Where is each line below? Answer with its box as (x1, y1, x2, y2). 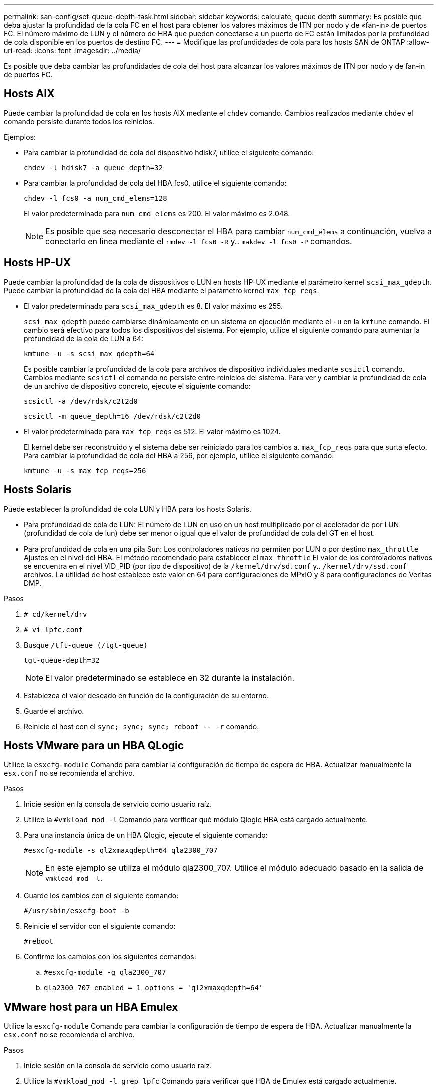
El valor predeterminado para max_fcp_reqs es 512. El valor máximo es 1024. (24, 427, 281, 436)
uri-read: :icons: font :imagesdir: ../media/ (4, 46, 141, 55)
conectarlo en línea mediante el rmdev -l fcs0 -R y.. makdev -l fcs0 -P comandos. (45, 236, 352, 246)
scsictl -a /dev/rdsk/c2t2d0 (24, 397, 138, 405)
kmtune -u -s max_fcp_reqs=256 (24, 466, 146, 475)
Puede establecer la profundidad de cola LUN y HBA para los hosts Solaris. (4, 504, 251, 513)
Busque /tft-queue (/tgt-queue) (24, 640, 148, 649)
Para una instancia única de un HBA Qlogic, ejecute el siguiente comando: (24, 831, 268, 840)
